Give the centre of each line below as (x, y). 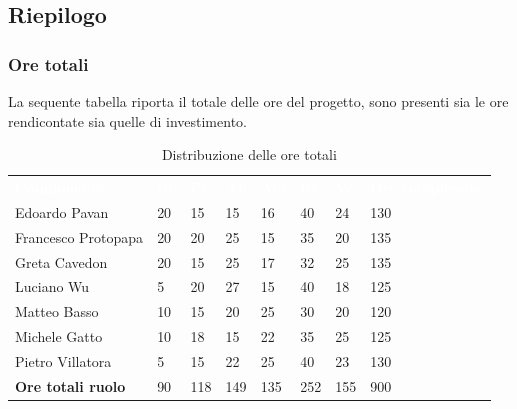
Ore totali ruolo (70, 385)
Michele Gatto (59, 336)
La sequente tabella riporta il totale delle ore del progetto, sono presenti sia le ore (258, 101)
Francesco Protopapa (79, 236)
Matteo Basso (57, 311)
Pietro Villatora (63, 360)
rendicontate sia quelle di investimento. (127, 120)
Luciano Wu (52, 286)
